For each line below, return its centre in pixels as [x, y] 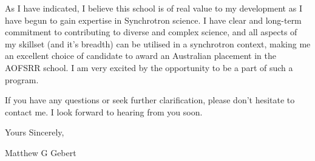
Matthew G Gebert [41, 152]
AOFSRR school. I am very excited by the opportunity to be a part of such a [149, 67]
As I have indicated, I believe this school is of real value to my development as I [154, 8]
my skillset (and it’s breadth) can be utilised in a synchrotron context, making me [158, 43]
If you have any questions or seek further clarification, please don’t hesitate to [150, 100]
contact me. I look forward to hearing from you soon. [104, 111]
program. [22, 79]
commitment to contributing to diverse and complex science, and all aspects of [151, 32]
